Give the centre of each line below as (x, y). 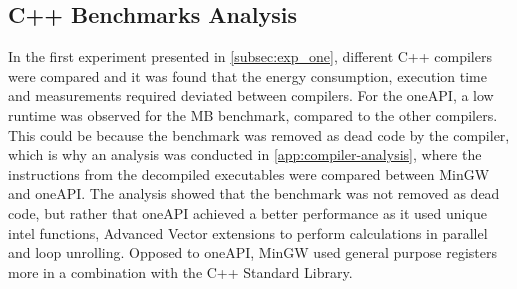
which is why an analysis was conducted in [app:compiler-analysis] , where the (245, 154)
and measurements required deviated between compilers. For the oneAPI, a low (251, 95)
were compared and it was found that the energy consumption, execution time (247, 75)
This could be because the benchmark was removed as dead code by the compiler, (259, 134)
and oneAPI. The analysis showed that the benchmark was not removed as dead (254, 193)
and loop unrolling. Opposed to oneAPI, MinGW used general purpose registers (252, 252)
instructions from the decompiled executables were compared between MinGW (249, 173)
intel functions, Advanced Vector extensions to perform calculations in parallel (248, 232)
